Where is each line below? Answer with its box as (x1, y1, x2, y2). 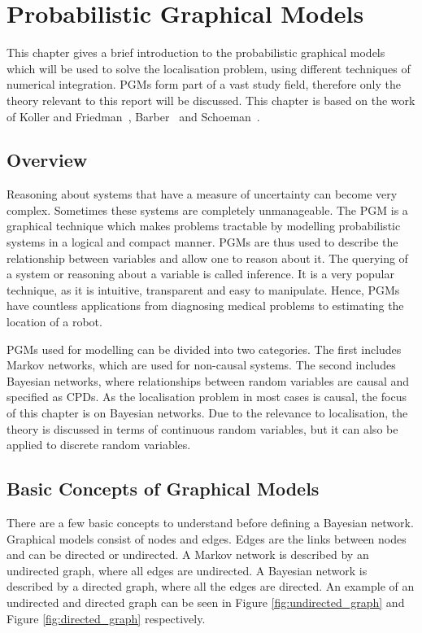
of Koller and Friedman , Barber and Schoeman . (7, 107, 260, 124)
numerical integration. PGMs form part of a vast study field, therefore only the (7, 76, 401, 93)
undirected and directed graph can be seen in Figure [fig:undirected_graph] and (7, 593, 405, 610)
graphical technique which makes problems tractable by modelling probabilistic (7, 217, 401, 234)
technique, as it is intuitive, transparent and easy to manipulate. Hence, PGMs (7, 281, 400, 298)
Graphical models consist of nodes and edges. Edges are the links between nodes (7, 530, 407, 547)
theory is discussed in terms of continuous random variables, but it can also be (7, 420, 398, 437)
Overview (7, 147, 88, 172)
